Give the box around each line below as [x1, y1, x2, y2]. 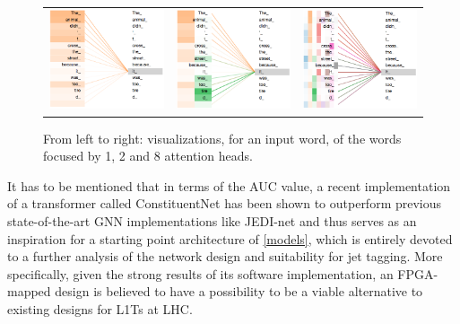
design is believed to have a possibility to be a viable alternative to [55, 282, 423, 301]
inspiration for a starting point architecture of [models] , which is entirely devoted [7, 229, 453, 248]
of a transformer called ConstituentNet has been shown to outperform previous [7, 194, 442, 213]
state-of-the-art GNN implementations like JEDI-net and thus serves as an [7, 211, 417, 230]
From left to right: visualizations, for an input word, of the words [43, 128, 402, 147]
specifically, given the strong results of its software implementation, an [7, 264, 394, 283]
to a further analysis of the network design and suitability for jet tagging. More [7, 247, 443, 266]
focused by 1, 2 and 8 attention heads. [43, 146, 253, 165]
